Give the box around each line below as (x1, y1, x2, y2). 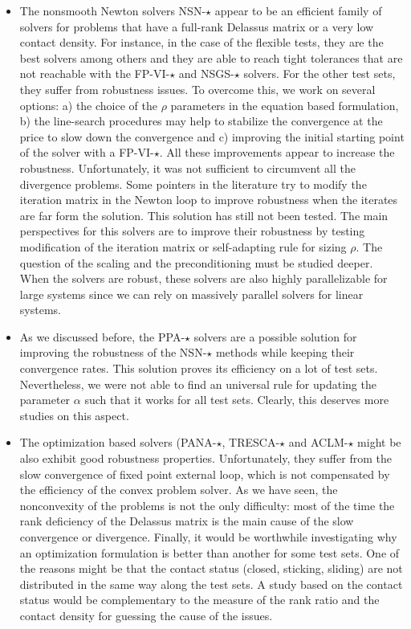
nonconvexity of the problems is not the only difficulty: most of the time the (19, 496, 395, 513)
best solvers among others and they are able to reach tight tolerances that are (19, 49, 403, 66)
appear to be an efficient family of (214, 2, 382, 18)
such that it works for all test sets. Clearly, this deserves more (84, 391, 389, 408)
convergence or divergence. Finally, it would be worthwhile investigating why (19, 529, 397, 545)
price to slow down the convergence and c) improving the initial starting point (19, 128, 405, 145)
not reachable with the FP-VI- (19, 65, 170, 82)
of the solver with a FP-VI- (19, 144, 154, 161)
